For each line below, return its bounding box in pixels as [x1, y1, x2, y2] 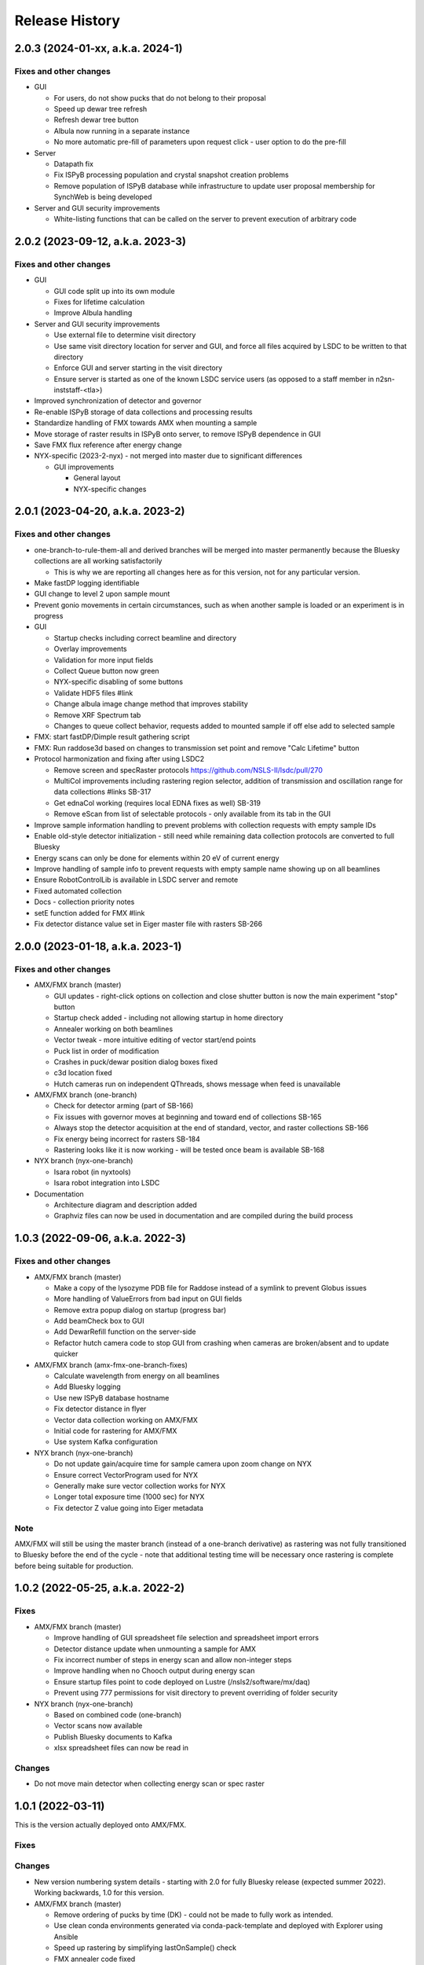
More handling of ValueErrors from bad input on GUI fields [53, 1294, 243, 1304]
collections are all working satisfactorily [34, 556, 163, 566]
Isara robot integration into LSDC [53, 1178, 160, 1188]
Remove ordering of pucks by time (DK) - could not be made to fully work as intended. [53, 1910, 334, 1919]
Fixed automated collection [34, 886, 122, 895]
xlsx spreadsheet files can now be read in [53, 1743, 188, 1753]
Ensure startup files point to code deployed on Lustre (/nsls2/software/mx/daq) [53, 1677, 310, 1686]
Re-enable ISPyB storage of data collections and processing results [34, 407, 253, 417]
